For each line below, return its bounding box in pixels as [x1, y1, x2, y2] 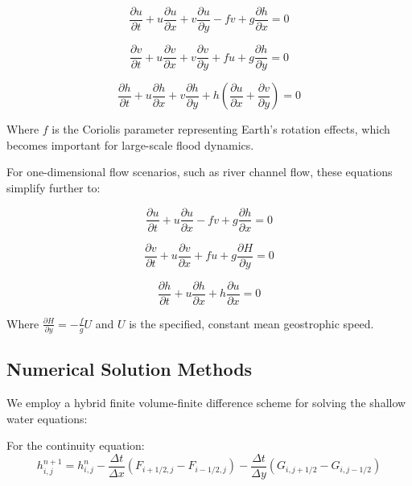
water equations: [6, 410, 88, 426]
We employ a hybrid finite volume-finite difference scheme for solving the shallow [6, 394, 406, 411]
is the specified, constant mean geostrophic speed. [129, 315, 374, 332]
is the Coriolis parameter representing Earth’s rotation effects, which [51, 121, 390, 138]
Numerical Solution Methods [6, 356, 253, 381]
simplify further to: [6, 179, 101, 196]
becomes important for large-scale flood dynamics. [6, 136, 254, 153]
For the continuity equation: [6, 437, 145, 454]
